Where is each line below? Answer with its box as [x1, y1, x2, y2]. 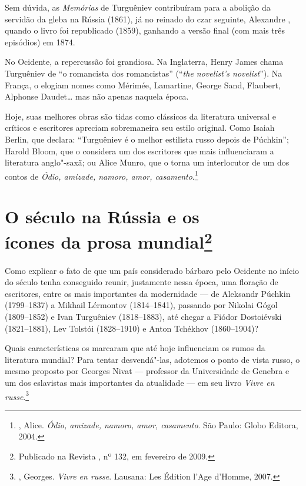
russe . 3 [5, 388, 29, 402]
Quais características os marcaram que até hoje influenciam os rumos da [5, 342, 265, 354]
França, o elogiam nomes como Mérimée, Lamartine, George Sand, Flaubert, [5, 78, 281, 91]
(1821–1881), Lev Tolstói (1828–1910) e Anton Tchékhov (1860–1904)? [5, 322, 259, 334]
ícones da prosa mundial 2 [5, 227, 212, 254]
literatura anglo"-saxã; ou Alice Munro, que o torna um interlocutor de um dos [5, 156, 290, 168]
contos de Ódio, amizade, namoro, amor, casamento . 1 [5, 168, 198, 182]
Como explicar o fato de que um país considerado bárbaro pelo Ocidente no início [5, 264, 300, 276]
